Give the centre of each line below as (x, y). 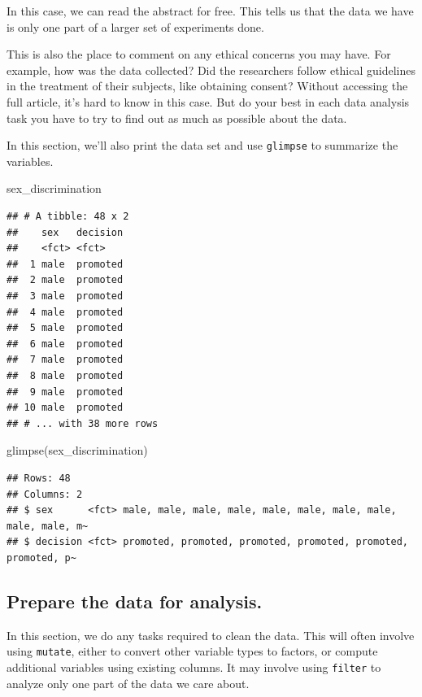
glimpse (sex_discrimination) (77, 450)
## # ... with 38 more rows (83, 423)
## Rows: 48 (39, 478)
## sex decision (65, 232)
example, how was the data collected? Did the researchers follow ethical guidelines (211, 70)
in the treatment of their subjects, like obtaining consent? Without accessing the (207, 86)
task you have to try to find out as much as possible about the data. (177, 118)
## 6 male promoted (65, 344)
